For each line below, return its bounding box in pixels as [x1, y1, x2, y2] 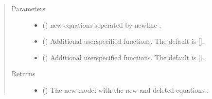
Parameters [11, 3, 45, 13]
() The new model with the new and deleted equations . [42, 84, 209, 95]
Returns [11, 68, 35, 79]
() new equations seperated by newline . [42, 19, 161, 30]
